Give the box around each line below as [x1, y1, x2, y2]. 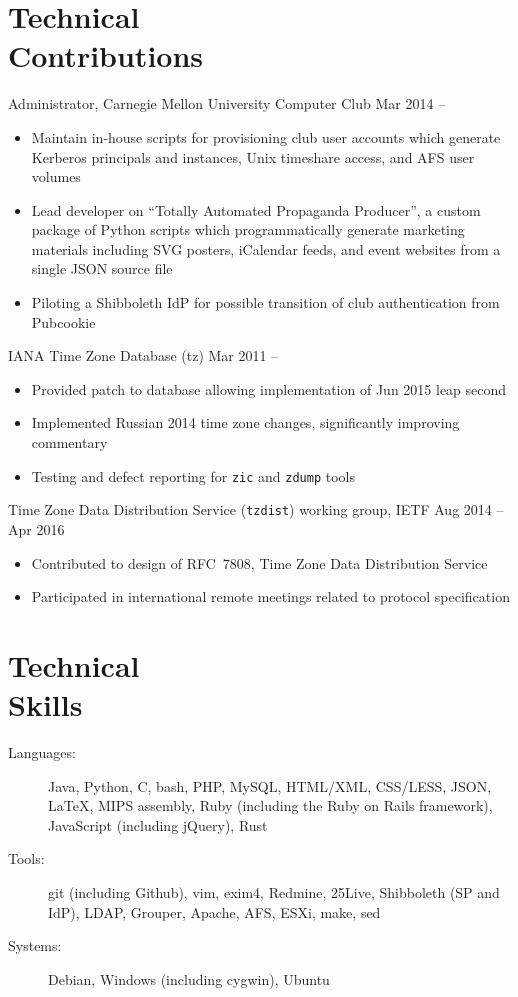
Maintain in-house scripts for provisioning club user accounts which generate [31, 126, 501, 147]
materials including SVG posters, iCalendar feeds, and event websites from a [31, 238, 501, 259]
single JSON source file [31, 258, 173, 279]
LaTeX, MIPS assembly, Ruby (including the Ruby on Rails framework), [48, 795, 493, 816]
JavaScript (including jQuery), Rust [48, 814, 268, 835]
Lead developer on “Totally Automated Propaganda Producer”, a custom [31, 199, 481, 220]
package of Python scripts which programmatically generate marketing [31, 219, 465, 240]
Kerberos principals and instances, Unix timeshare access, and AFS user [31, 146, 475, 167]
